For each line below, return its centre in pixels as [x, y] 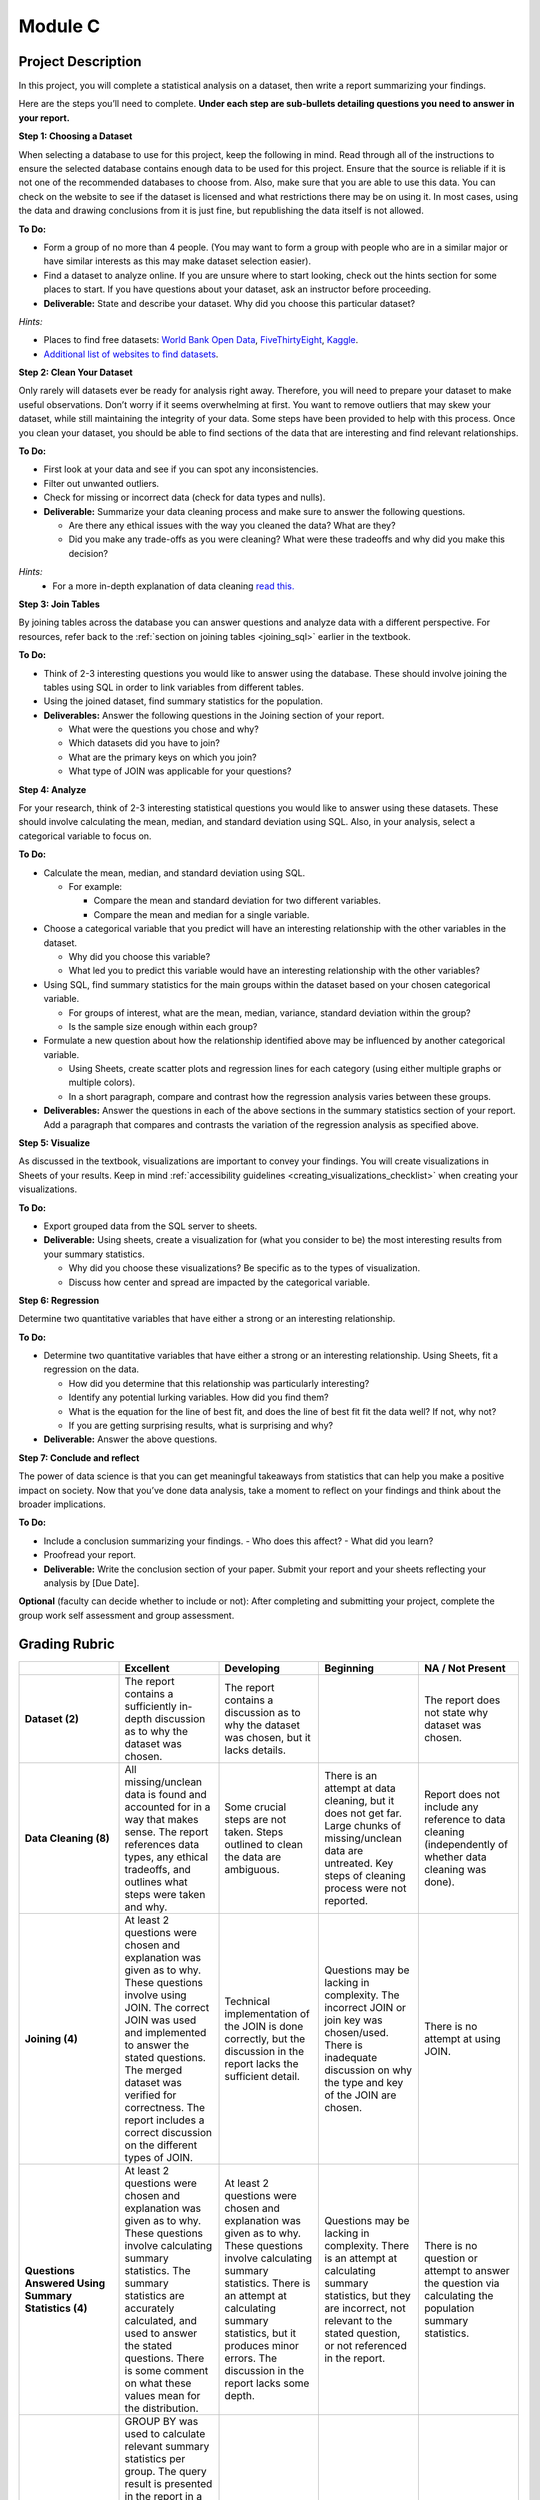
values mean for [162, 2395]
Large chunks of [363, 1825]
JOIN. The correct [167, 2007]
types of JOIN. [159, 2157]
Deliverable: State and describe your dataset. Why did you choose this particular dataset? [229, 303]
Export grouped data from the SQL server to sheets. [150, 1226]
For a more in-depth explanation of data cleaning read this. [173, 586]
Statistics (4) [56, 2308]
